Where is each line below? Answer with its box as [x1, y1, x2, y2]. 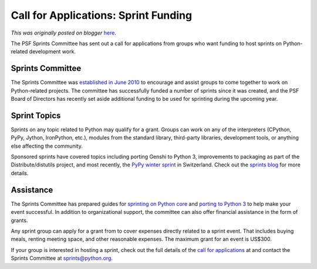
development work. [29, 48, 76, 55]
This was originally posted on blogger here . [11, 29, 117, 36]
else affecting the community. [11, 142, 83, 149]
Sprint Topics [11, 110, 61, 120]
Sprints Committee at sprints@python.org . [11, 255, 113, 262]
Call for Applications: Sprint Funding [11, 9, 193, 22]
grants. [11, 217, 28, 224]
